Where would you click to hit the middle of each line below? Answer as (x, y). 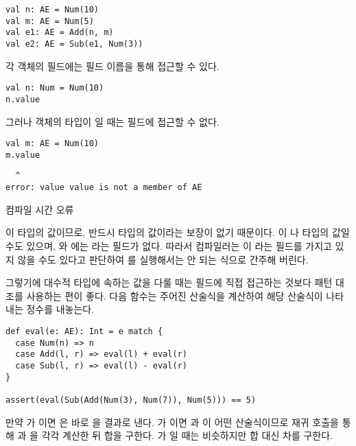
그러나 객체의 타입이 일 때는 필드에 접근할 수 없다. (112, 121)
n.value (23, 99)
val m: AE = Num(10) (52, 144)
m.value (23, 155)
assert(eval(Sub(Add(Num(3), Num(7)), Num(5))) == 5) (131, 400)
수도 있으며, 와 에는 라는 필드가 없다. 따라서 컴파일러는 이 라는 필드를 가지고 (169, 245)
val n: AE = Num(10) (52, 10)
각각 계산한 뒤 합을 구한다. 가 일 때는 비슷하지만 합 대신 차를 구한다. (187, 435)
